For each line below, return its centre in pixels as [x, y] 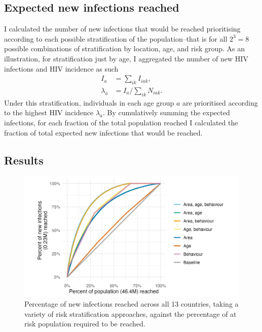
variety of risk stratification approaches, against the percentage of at [130, 313]
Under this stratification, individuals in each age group [89, 102]
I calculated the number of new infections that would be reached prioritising [122, 29]
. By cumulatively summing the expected [166, 112]
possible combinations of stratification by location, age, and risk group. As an [125, 48]
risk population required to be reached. [85, 324]
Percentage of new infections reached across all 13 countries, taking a [132, 304]
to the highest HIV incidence [49, 112]
